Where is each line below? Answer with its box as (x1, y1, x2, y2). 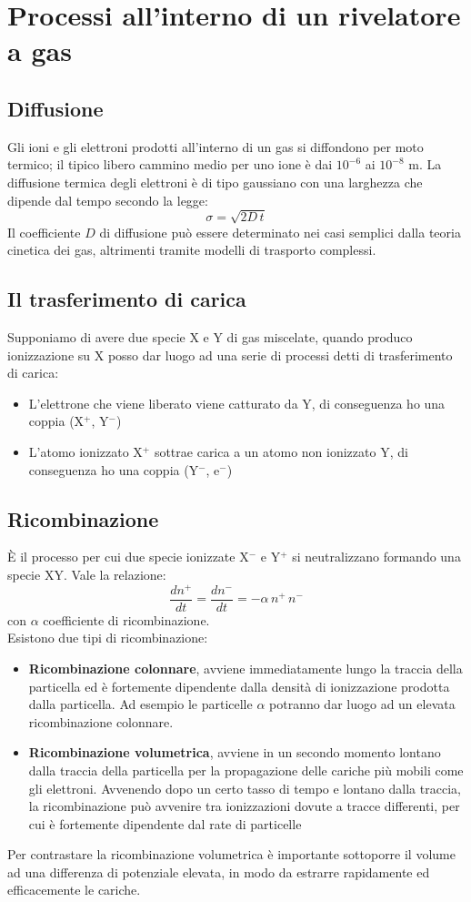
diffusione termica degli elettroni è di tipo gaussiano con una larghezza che (7, 172, 423, 191)
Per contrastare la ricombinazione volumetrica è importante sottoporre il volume (7, 845, 456, 864)
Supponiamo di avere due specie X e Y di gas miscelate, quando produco (7, 328, 413, 347)
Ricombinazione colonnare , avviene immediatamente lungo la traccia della (28, 658, 463, 677)
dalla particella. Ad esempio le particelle (28, 694, 253, 714)
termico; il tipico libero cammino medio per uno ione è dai (7, 155, 333, 174)
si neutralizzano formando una (292, 547, 461, 566)
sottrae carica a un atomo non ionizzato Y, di (154, 442, 408, 461)
